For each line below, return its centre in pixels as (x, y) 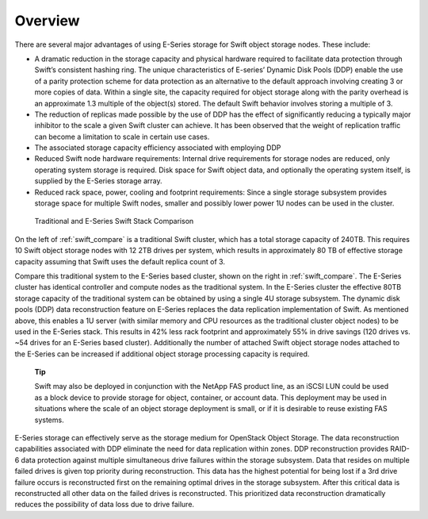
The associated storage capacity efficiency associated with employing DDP (158, 148)
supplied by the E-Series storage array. (98, 181)
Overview (47, 21)
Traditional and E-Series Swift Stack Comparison (114, 221)
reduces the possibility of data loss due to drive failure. (104, 505)
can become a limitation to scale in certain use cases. (122, 136)
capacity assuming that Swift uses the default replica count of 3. (120, 261)
